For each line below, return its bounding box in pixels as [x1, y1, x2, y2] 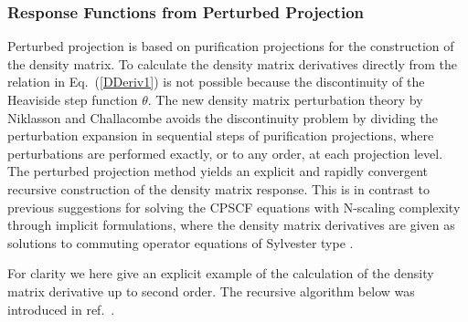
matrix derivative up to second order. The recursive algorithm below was [7, 281, 415, 300]
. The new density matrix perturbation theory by [147, 90, 423, 109]
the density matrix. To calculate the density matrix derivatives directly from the [7, 54, 457, 73]
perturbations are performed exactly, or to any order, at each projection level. [7, 143, 443, 162]
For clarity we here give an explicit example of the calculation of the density [7, 264, 434, 283]
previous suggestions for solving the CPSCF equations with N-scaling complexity [7, 197, 461, 216]
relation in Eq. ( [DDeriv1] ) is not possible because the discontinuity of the [7, 72, 425, 91]
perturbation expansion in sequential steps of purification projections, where [7, 126, 434, 145]
